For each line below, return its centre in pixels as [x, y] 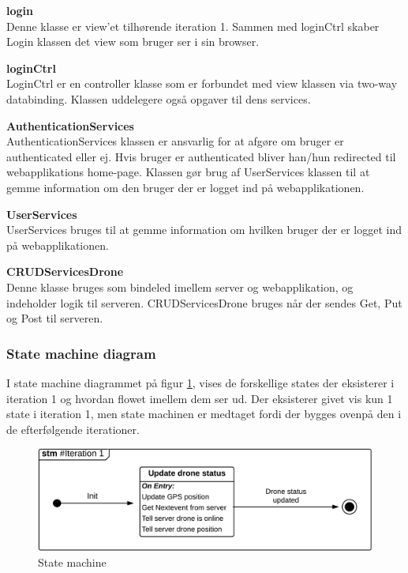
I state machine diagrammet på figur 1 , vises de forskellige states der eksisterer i [200, 382]
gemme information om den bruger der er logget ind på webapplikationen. [185, 187]
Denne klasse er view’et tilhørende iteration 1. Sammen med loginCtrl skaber [193, 26]
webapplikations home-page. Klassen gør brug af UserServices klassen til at [188, 172]
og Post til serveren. [55, 318]
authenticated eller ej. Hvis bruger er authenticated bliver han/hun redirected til [201, 156]
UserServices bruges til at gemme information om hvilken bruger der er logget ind [204, 230]
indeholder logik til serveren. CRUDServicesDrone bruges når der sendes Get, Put [204, 302]
